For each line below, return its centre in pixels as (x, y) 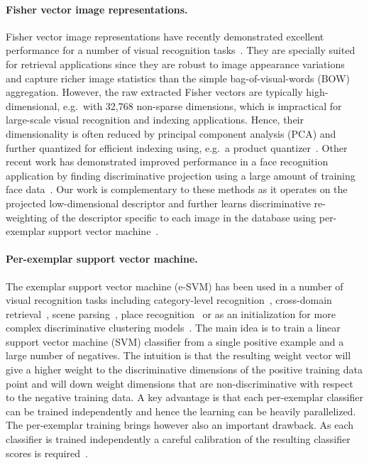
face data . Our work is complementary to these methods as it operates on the (177, 189)
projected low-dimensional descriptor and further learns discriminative (158, 203)
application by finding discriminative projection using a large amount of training (181, 175)
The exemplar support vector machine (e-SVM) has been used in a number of (175, 286)
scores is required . (47, 453)
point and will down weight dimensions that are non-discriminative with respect (180, 383)
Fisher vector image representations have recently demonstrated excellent (165, 36)
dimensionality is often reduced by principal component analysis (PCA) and (171, 133)
